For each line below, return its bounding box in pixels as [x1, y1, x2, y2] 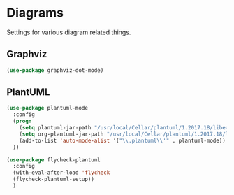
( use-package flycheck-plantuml [6, 156, 101, 164]
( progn [13, 117, 32, 125]
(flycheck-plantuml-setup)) [13, 176, 95, 183]
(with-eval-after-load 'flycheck [13, 169, 110, 176]
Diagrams [6, 5, 64, 21]
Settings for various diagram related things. [6, 28, 131, 36]
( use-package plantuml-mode [6, 105, 89, 112]
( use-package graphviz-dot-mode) [6, 66, 104, 74]
